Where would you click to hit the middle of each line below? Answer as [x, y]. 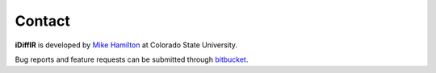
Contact [42, 21]
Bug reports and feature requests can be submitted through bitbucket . [132, 59]
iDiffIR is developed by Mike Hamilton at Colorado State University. [126, 45]
